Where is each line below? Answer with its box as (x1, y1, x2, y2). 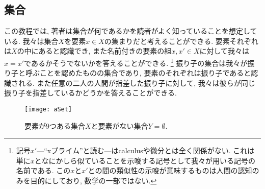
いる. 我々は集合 (4, 35, 59, 46)
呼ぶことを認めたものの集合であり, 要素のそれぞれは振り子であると (25, 67, 251, 78)
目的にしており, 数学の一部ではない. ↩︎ (30, 175, 157, 186)
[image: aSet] (24, 106, 72, 113)
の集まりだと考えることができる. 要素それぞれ (104, 35, 258, 46)
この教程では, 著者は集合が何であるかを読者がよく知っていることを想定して (4, 26, 257, 36)
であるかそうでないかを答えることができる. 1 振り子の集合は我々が (24, 56, 248, 68)
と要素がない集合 (91, 120, 148, 131)
